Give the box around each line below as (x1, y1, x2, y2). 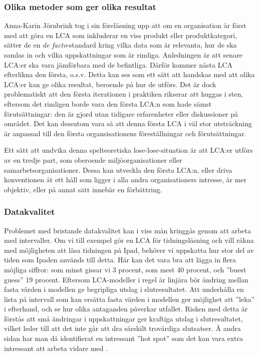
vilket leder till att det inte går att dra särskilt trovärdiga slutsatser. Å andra (4, 323, 241, 333)
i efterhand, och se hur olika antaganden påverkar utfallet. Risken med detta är (4, 303, 248, 314)
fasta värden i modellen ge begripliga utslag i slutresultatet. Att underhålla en (4, 284, 244, 294)
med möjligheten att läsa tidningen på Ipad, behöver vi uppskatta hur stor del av (4, 244, 254, 255)
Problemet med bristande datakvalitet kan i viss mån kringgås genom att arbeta (4, 225, 251, 235)
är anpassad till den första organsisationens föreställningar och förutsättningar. (4, 128, 246, 138)
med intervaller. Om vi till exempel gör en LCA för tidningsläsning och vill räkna (4, 235, 254, 245)
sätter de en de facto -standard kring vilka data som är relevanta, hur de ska (4, 40, 237, 50)
